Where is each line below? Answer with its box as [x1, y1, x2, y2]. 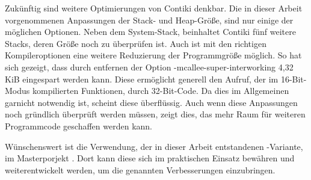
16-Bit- [280, 72, 307, 85]
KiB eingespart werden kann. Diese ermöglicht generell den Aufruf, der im [5, 72, 279, 85]
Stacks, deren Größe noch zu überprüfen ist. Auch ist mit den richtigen [5, 37, 266, 49]
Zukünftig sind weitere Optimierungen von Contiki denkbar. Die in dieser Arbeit [5, 2, 303, 14]
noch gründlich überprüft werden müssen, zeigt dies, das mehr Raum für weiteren [5, 108, 306, 120]
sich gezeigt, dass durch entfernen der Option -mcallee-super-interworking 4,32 [5, 60, 294, 73]
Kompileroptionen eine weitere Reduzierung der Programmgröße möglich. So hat [5, 49, 302, 61]
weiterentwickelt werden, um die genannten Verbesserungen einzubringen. [5, 163, 276, 176]
